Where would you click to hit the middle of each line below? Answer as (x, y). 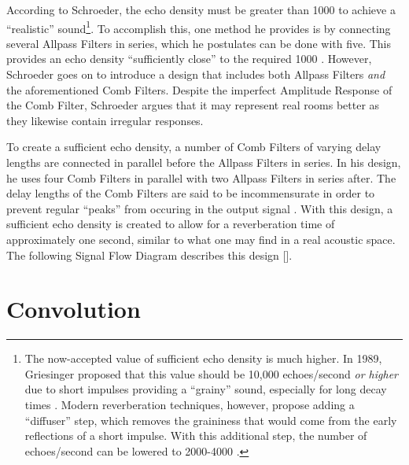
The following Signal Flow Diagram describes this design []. (149, 255)
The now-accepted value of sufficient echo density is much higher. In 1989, (203, 358)
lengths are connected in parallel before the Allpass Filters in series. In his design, (204, 162)
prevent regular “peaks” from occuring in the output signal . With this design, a (200, 208)
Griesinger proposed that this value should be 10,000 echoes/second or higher (211, 373)
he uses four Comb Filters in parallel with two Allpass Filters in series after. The (201, 177)
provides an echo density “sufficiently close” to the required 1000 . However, (189, 59)
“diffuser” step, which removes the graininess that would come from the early (211, 420)
